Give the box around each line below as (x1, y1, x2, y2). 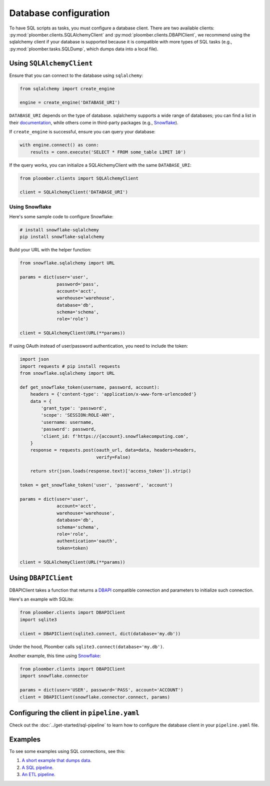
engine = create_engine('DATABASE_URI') (19, 100, 120, 105)
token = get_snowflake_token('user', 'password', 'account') (19, 482, 173, 488)
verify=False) (96, 454, 131, 460)
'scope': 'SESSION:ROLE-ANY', (40, 412, 115, 418)
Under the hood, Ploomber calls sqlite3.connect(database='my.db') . (9, 644, 164, 650)
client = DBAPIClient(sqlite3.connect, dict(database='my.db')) (19, 631, 181, 637)
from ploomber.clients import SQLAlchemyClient (19, 175, 138, 181)
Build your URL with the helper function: (9, 247, 92, 253)
